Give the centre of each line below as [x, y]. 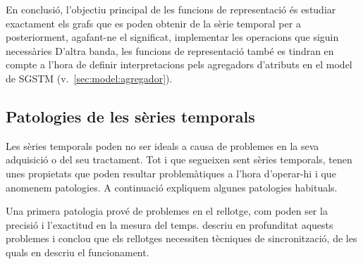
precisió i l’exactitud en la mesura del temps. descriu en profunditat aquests [170, 224]
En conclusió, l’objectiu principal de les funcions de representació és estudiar [171, 9]
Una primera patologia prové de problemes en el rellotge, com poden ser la [167, 211]
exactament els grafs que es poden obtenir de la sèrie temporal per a [153, 23]
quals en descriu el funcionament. [78, 252]
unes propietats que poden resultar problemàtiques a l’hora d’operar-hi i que [171, 173]
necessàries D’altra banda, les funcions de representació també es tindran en [170, 50]
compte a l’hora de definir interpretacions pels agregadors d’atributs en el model [179, 64]
